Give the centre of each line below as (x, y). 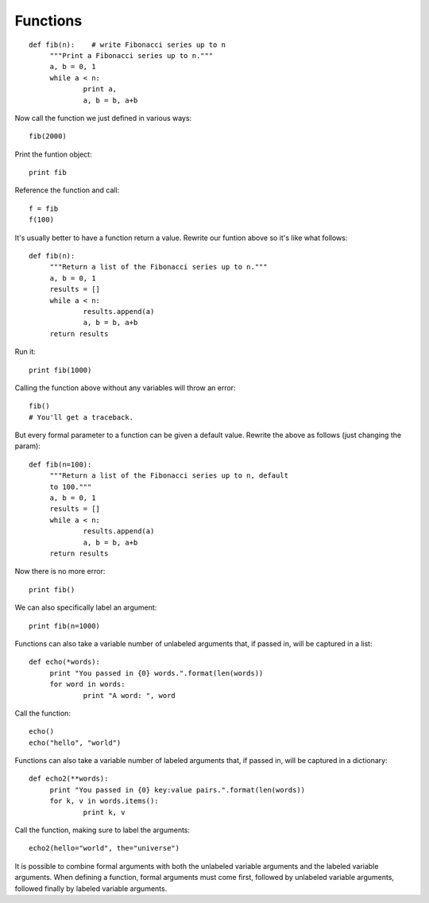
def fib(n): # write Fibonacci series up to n (128, 45)
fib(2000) (48, 136)
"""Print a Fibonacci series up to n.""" (131, 55)
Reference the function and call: (67, 190)
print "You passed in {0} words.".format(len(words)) (157, 673)
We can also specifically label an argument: (86, 607)
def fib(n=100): (60, 464)
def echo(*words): (65, 662)
